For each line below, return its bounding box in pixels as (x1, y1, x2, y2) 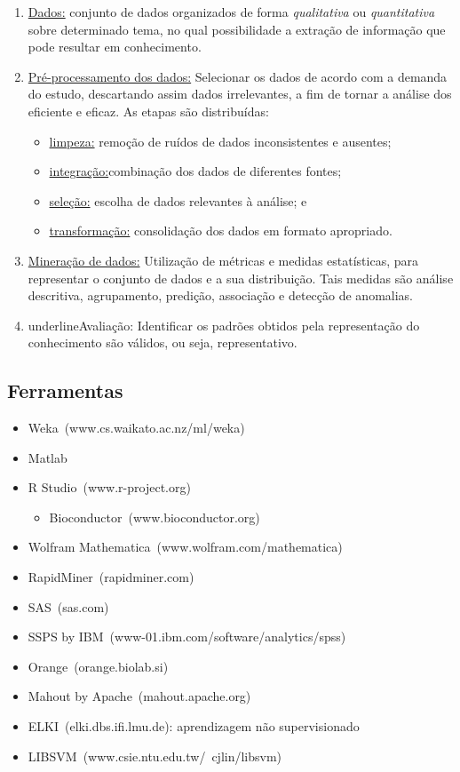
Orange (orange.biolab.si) (28, 657, 169, 675)
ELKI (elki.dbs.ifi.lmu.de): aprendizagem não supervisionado (28, 717, 360, 736)
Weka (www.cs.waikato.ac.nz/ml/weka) (28, 418, 245, 437)
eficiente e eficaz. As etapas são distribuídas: (28, 101, 269, 120)
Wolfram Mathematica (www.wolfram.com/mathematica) (28, 537, 343, 556)
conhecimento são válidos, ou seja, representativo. (28, 333, 297, 352)
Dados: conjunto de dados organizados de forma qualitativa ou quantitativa (28, 3, 435, 20)
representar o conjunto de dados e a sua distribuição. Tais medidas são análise (28, 268, 454, 287)
